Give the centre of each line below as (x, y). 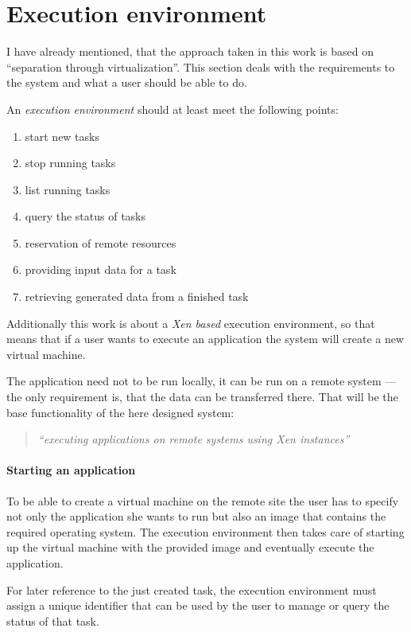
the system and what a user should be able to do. (127, 82)
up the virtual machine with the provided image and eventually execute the (190, 547)
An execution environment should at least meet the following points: (173, 109)
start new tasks (62, 136)
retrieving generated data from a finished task (137, 296)
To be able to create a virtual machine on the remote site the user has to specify (203, 500)
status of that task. (53, 620)
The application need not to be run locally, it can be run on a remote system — (202, 381)
